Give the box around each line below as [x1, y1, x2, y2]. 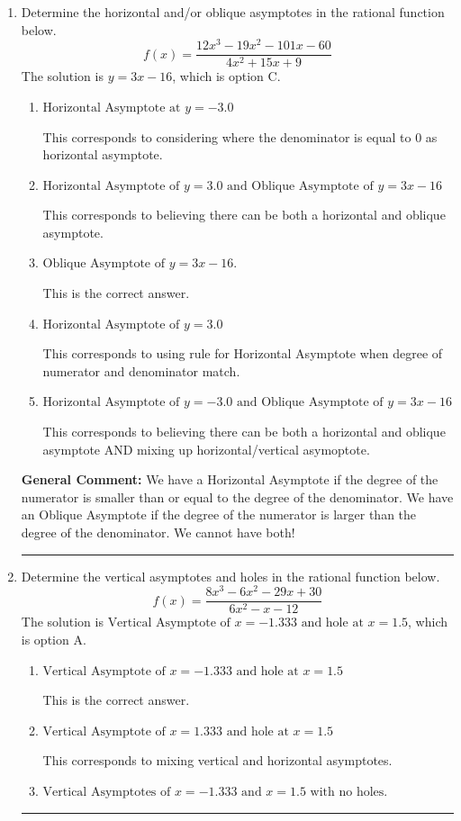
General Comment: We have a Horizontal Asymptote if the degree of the [21, 470, 438, 489]
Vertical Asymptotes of [42, 785, 171, 798]
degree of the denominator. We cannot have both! [21, 523, 295, 542]
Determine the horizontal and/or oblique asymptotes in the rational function [21, 3, 445, 21]
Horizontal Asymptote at [42, 101, 181, 114]
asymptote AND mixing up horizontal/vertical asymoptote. [42, 439, 370, 458]
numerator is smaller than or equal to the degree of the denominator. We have [21, 487, 454, 506]
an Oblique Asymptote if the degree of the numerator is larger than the [21, 505, 417, 524]
